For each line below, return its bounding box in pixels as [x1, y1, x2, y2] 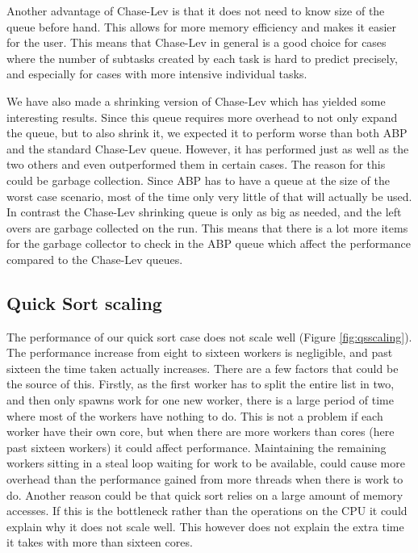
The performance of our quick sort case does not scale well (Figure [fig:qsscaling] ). [6, 328, 412, 345]
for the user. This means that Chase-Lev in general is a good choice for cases [6, 34, 387, 51]
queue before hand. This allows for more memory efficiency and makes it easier [6, 18, 397, 35]
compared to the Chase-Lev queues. [6, 250, 183, 267]
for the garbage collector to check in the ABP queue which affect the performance [6, 235, 412, 252]
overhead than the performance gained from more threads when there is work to [6, 471, 403, 488]
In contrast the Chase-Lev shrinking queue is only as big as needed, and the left [6, 203, 402, 220]
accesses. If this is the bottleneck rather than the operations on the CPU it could [6, 502, 408, 519]
